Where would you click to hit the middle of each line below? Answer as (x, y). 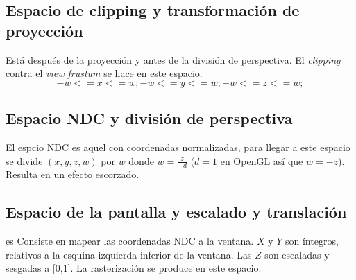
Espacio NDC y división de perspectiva (149, 118)
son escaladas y (297, 254)
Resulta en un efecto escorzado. (73, 174)
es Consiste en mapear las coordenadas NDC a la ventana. (130, 241)
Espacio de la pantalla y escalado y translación (176, 212)
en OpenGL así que (262, 160)
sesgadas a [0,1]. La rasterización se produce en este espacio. (134, 268)
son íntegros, (312, 241)
